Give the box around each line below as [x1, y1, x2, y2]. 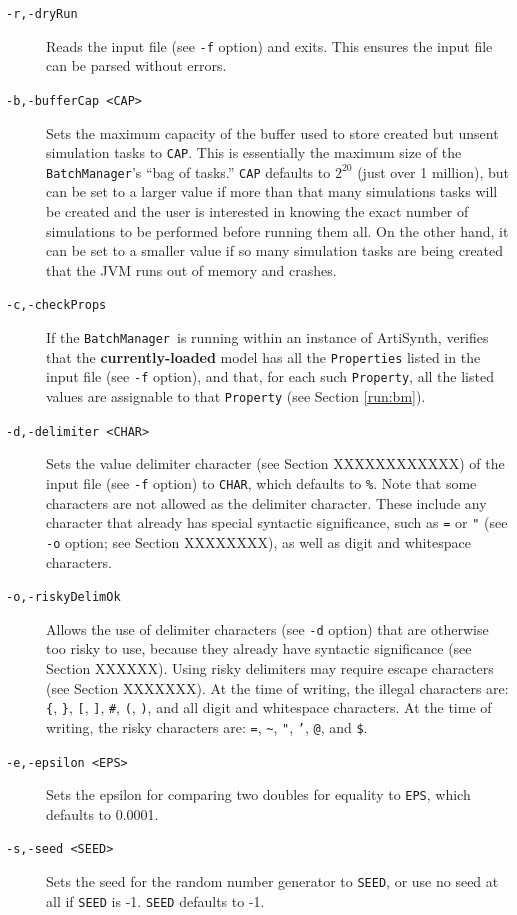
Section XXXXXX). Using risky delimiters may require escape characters [46, 658, 494, 679]
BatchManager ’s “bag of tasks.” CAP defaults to [46, 161, 331, 182]
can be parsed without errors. [46, 55, 227, 76]
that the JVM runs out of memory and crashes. [46, 259, 337, 280]
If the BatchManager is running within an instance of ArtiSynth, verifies [46, 327, 489, 348]
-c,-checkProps [6, 298, 107, 313]
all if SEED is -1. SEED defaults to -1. [46, 890, 265, 911]
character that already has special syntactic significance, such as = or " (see [46, 512, 508, 533]
